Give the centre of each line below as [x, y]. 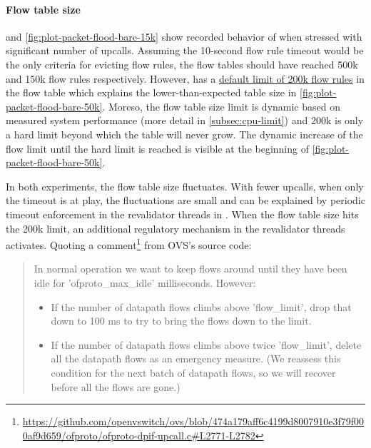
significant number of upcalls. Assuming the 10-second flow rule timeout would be [185, 50]
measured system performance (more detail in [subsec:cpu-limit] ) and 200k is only [185, 120]
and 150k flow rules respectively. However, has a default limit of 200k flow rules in [185, 78]
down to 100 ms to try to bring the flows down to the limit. [181, 321]
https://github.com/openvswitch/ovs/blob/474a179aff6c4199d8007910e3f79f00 [193, 421]
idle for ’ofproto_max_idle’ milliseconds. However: [145, 282]
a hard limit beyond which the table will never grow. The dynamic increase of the [184, 134]
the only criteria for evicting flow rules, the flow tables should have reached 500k [182, 64]
